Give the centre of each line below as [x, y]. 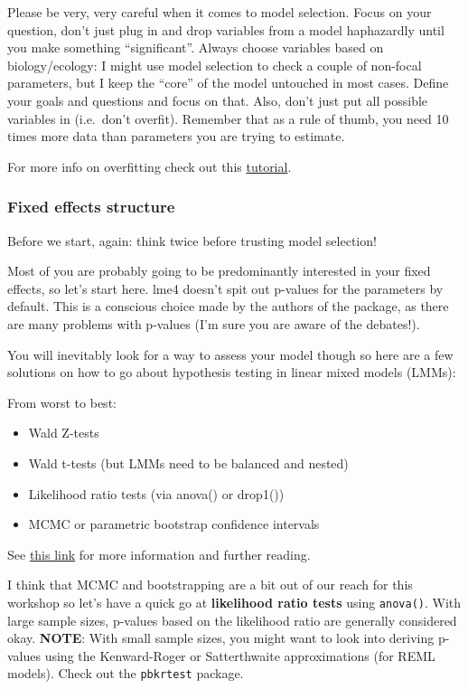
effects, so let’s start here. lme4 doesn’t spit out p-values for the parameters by [225, 288]
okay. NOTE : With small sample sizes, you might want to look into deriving [221, 638]
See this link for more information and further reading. [159, 554]
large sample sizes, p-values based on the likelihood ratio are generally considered [232, 620]
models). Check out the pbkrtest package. [126, 673]
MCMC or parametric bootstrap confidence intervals [174, 524]
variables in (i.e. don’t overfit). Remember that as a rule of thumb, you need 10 [228, 118]
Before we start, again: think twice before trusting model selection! [192, 240]
